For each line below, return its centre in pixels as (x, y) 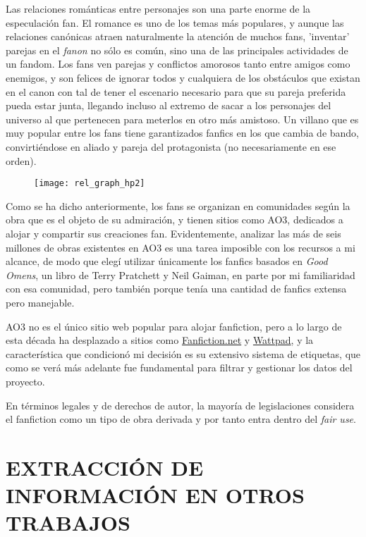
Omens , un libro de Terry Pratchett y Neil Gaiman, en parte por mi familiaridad (181, 274)
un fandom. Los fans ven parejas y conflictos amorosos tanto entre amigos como (178, 64)
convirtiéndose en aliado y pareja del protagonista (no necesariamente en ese (171, 146)
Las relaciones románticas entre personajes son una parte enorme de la (158, 8)
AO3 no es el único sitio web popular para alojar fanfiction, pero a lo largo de (174, 326)
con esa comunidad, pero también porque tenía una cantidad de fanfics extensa (176, 289)
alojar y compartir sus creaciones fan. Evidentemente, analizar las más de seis (173, 233)
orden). (21, 160)
